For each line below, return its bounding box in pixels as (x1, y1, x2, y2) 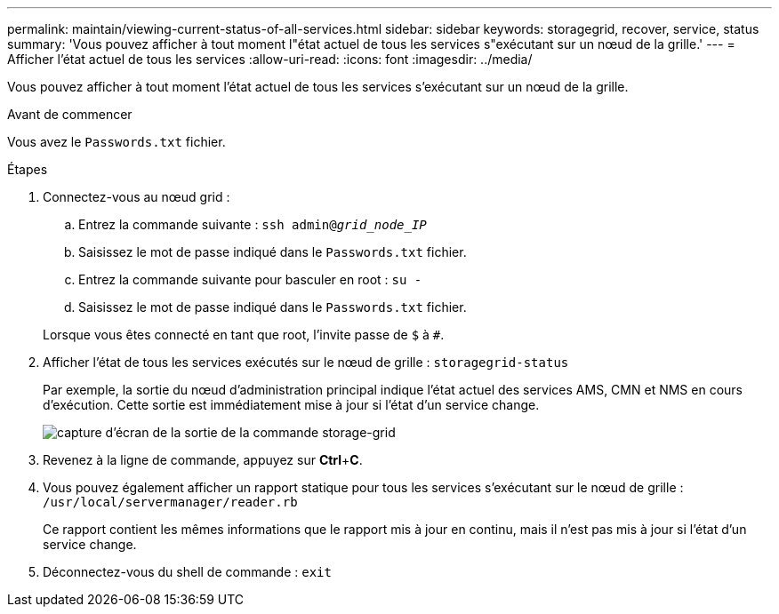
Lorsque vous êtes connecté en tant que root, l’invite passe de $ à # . (43, 327, 445, 342)
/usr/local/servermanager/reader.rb (43, 495, 298, 509)
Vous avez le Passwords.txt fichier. (7, 134, 226, 149)
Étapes (7, 162, 48, 177)
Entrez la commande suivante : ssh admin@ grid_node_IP (78, 217, 427, 232)
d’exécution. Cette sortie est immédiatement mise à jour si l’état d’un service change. (43, 397, 540, 412)
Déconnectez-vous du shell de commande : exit (43, 564, 332, 579)
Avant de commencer (7, 107, 133, 122)
